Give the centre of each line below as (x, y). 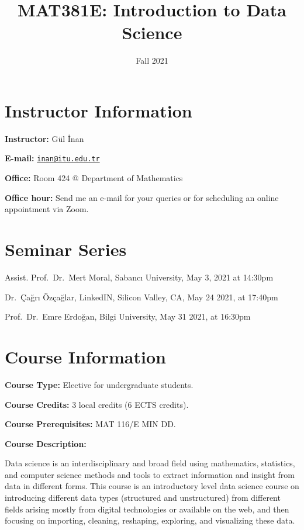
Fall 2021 (152, 60)
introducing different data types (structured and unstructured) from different (143, 498)
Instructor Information (99, 110)
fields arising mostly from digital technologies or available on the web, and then (147, 509)
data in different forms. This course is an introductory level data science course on (152, 486)
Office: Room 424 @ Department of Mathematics (94, 178)
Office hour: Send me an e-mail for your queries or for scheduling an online (142, 197)
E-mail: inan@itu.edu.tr (52, 158)
